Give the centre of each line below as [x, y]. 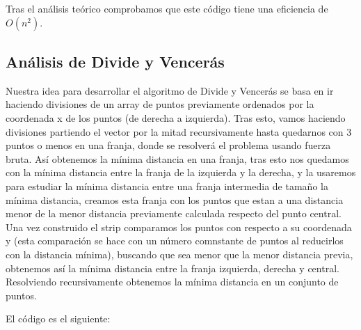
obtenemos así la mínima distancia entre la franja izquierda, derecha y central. [173, 268]
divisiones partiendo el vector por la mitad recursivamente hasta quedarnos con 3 [179, 131]
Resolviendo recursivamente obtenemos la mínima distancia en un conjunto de [172, 282]
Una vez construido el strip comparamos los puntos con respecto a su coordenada [179, 227]
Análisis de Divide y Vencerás [115, 61]
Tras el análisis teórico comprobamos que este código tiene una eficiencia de [167, 8]
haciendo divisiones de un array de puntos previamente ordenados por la [160, 104]
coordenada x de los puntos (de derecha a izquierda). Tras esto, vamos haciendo [176, 117]
